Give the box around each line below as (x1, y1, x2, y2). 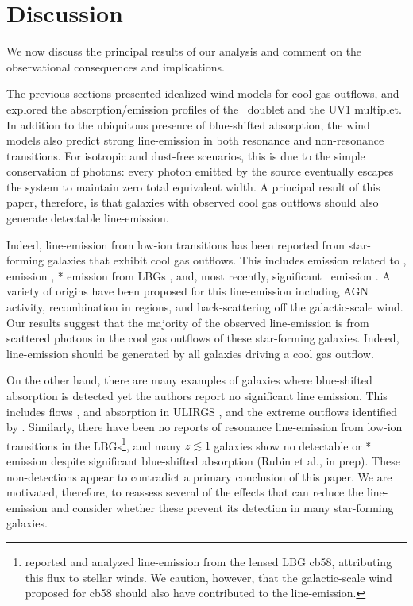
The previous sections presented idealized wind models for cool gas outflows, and (6, 85, 399, 102)
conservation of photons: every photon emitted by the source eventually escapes (6, 163, 394, 179)
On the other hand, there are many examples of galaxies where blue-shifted (6, 372, 372, 388)
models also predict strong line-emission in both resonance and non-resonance (6, 132, 384, 149)
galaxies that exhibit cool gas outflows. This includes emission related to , (47, 252, 407, 268)
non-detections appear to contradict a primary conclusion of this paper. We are (6, 468, 392, 484)
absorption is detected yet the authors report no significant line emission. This (6, 388, 388, 403)
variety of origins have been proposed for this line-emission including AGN (6, 283, 369, 299)
